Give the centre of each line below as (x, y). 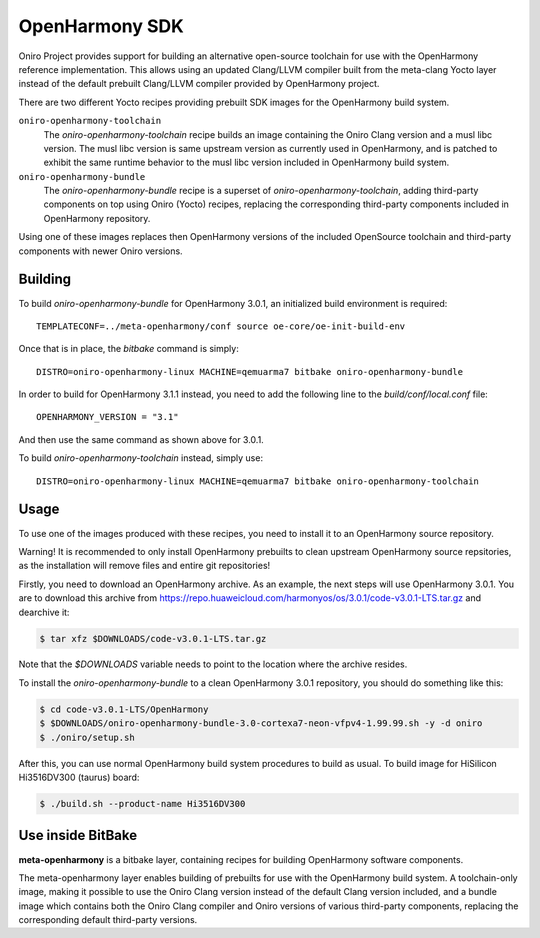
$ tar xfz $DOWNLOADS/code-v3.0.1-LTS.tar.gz (153, 638)
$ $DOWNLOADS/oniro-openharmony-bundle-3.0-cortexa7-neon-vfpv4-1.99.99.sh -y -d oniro (261, 723)
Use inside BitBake (78, 835)
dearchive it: (44, 612)
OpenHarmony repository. (97, 218)
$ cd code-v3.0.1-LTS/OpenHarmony (124, 709)
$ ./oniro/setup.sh (87, 737)
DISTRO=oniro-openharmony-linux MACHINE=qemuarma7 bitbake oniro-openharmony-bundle (250, 371)
